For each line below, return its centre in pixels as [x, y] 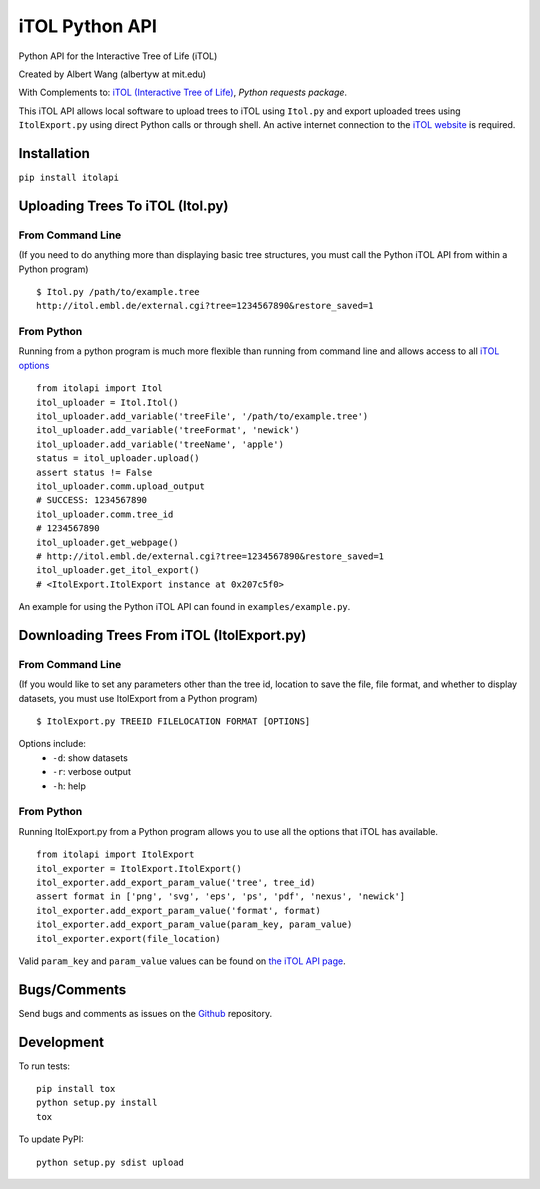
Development [61, 1041]
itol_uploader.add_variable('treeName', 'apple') [160, 444]
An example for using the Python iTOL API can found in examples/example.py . [184, 607]
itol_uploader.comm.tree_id [105, 514]
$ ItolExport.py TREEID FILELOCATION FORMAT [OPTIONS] [173, 721]
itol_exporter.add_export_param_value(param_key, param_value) [194, 924]
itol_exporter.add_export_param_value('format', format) [179, 910]
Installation [54, 153]
